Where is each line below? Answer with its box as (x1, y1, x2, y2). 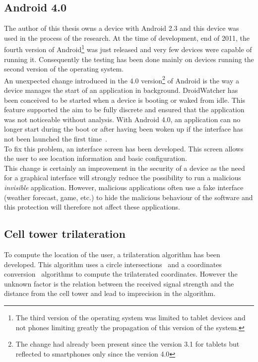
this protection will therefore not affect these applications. (4, 202, 181, 212)
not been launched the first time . (4, 134, 107, 144)
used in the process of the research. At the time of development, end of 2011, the (4, 32, 250, 43)
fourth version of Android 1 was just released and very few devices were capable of (4, 43, 252, 55)
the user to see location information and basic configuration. (4, 153, 188, 163)
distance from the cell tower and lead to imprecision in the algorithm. (4, 288, 216, 298)
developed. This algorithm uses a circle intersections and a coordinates (4, 259, 222, 269)
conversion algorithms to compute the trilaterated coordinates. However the (4, 269, 238, 279)
